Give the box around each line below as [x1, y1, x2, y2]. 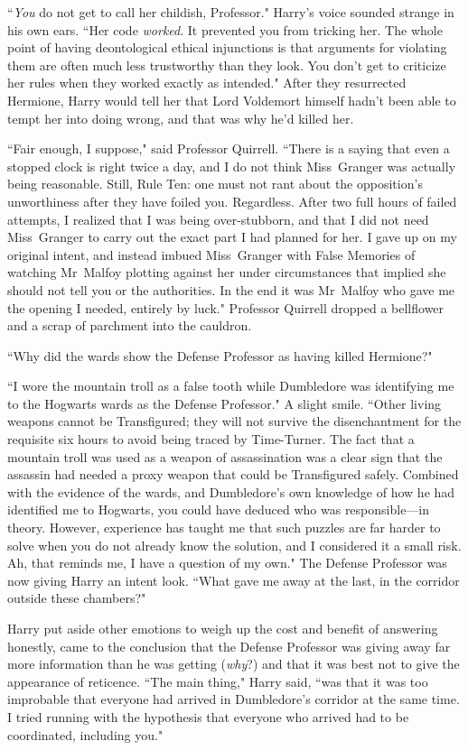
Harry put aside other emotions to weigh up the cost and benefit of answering [7, 619, 438, 637]
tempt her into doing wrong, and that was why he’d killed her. [7, 108, 354, 127]
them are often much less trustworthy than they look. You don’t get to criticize [7, 55, 446, 74]
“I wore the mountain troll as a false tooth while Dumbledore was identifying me [7, 376, 454, 395]
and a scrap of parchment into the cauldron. [7, 316, 252, 335]
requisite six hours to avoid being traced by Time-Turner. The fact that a [7, 430, 415, 449]
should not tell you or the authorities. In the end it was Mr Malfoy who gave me [7, 280, 455, 299]
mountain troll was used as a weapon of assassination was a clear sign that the [7, 447, 443, 466]
